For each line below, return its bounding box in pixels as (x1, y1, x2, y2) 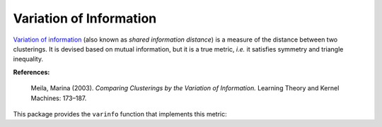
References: (13, 68, 50, 76)
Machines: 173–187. (30, 94, 87, 102)
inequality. (13, 55, 44, 64)
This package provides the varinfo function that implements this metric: (13, 109, 227, 118)
